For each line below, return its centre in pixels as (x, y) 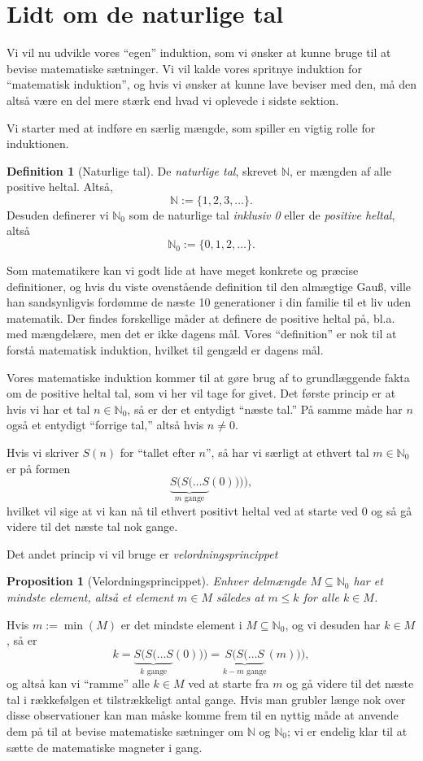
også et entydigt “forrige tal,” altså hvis (105, 425)
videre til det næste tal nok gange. (92, 526)
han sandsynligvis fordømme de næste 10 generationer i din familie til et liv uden (209, 302)
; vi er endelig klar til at (347, 731)
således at (240, 597)
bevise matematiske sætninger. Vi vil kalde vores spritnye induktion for (184, 68)
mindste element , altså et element (90, 597)
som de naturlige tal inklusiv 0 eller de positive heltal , (262, 214)
